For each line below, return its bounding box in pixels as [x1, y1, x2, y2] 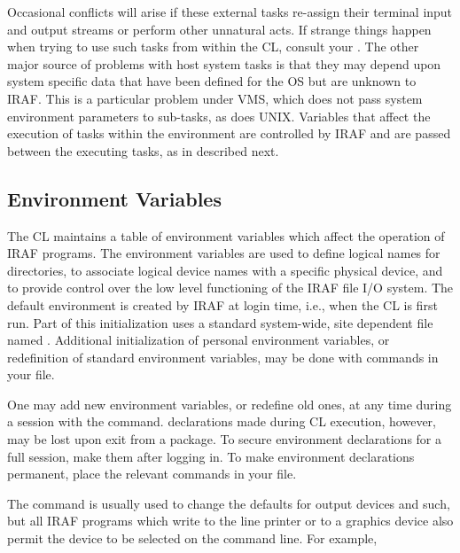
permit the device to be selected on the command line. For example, [7, 529, 378, 548]
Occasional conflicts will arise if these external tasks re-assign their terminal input [7, 3, 453, 20]
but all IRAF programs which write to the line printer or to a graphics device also [7, 511, 454, 530]
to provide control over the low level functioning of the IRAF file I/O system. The [7, 278, 454, 297]
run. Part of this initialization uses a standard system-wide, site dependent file [7, 313, 433, 331]
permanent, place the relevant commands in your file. [7, 464, 297, 483]
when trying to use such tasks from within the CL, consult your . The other [7, 37, 419, 56]
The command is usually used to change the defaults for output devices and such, [7, 494, 450, 512]
